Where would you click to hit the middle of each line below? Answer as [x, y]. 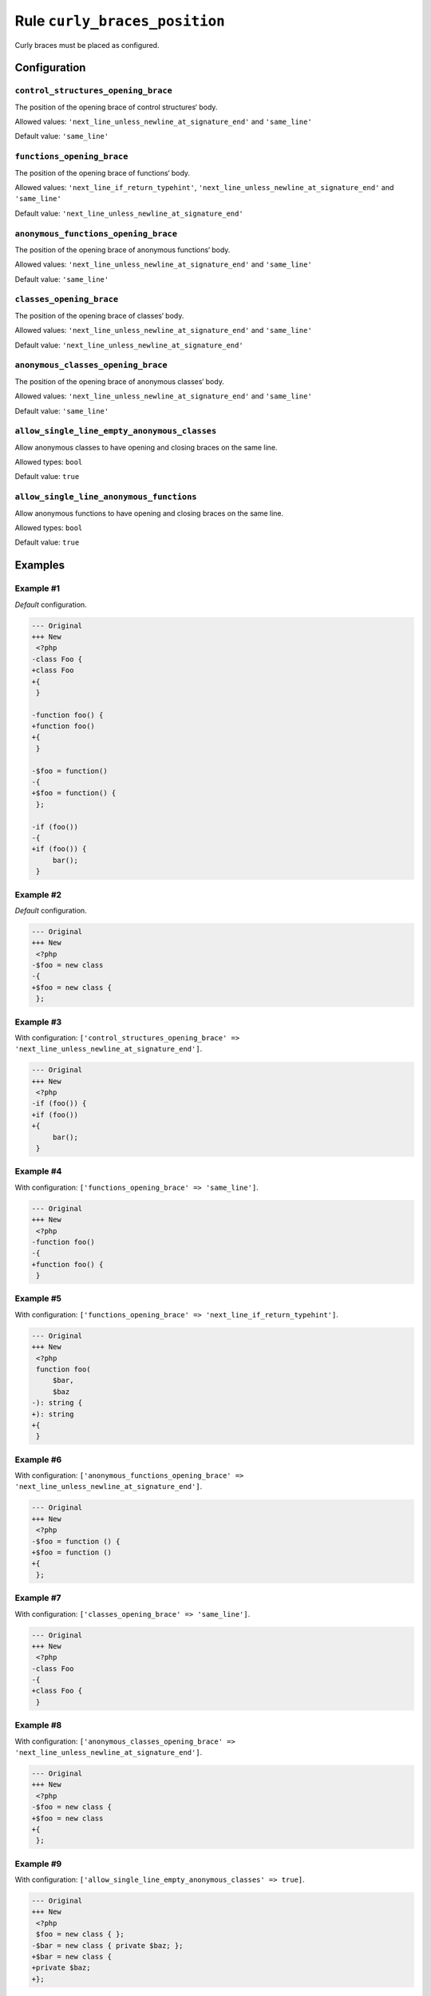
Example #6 [38, 1459]
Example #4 [38, 1171]
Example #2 [38, 894]
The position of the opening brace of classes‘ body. [99, 315]
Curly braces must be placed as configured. [87, 45]
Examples [40, 566]
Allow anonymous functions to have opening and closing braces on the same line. [149, 513]
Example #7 [38, 1598]
